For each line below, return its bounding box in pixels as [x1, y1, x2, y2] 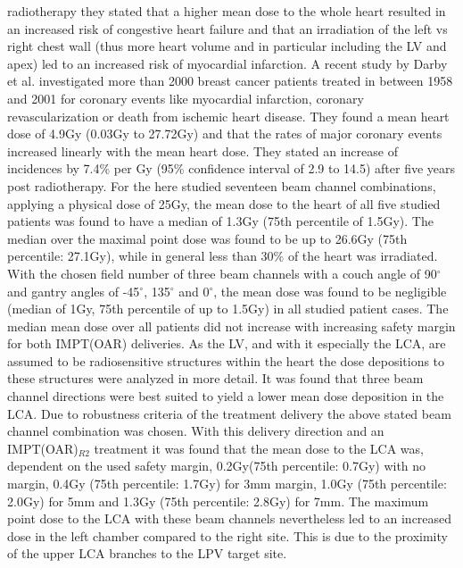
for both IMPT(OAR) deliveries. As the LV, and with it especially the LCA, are [7, 334, 446, 353]
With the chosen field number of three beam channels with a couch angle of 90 [7, 263, 437, 282]
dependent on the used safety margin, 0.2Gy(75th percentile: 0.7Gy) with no [7, 456, 426, 475]
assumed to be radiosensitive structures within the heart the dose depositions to [7, 351, 445, 370]
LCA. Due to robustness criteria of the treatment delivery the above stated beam [7, 404, 451, 422]
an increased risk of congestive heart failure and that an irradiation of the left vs [7, 19, 448, 38]
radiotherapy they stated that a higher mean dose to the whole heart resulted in [7, 2, 446, 20]
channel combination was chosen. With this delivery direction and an [7, 422, 384, 440]
